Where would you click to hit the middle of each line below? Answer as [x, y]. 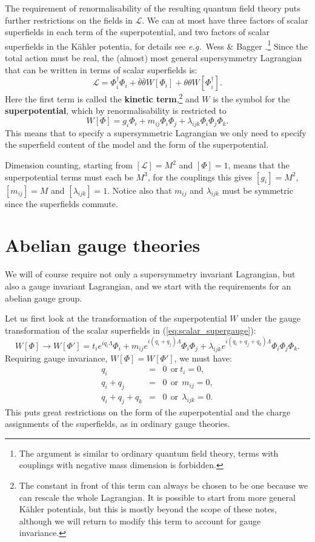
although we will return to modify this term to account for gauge [140, 521]
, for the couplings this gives [200, 177]
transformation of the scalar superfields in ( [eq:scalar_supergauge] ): [131, 330]
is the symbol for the [251, 98]
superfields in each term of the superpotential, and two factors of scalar [137, 32]
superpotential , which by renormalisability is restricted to [116, 111]
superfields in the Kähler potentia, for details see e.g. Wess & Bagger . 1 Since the [156, 45]
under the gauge [271, 318]
